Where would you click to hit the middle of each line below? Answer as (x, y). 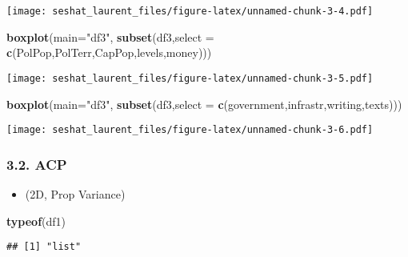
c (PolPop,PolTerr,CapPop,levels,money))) (109, 52)
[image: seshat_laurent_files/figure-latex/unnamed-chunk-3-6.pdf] (190, 130)
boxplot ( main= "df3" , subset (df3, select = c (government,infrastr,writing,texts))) (204, 104)
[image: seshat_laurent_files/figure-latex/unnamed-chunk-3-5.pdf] (190, 78)
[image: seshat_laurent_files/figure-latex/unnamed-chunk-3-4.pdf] (190, 11)
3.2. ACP (37, 164)
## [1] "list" (44, 247)
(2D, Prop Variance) (75, 193)
